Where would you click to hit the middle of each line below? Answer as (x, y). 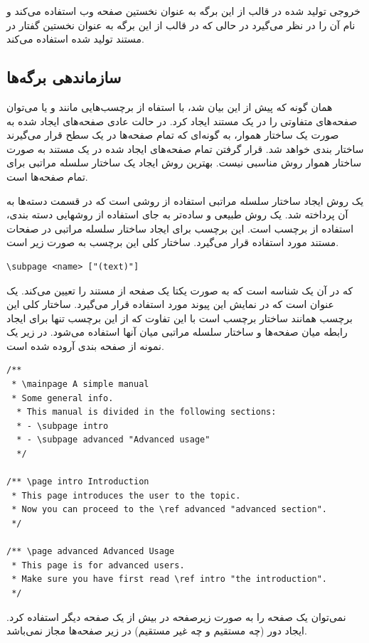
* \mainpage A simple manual (80, 384)
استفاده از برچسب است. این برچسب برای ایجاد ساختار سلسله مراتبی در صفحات (180, 228)
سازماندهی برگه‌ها (64, 77)
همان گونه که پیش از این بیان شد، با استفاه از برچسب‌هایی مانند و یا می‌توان (170, 106)
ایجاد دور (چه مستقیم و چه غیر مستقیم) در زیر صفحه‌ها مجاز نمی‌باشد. (157, 631)
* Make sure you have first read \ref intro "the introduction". (170, 579)
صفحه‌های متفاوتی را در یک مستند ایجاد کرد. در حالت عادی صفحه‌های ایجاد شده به (182, 121)
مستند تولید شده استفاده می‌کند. (75, 39)
